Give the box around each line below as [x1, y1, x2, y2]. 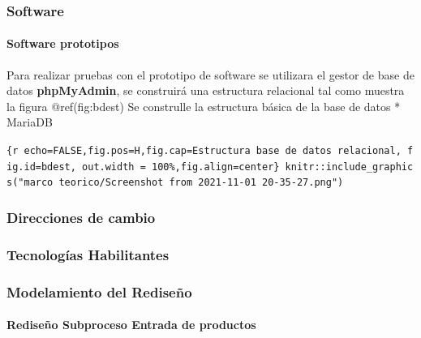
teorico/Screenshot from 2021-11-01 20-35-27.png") [58, 177, 344, 189]
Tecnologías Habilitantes [6, 244, 170, 264]
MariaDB [6, 113, 53, 130]
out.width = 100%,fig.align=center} [82, 160, 280, 173]
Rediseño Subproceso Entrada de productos [6, 316, 256, 333]
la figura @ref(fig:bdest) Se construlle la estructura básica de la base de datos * [6, 97, 401, 114]
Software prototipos [6, 35, 119, 52]
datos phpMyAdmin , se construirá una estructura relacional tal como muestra [6, 82, 405, 99]
